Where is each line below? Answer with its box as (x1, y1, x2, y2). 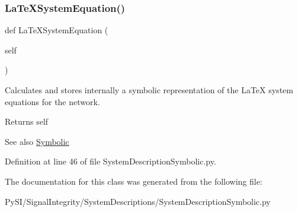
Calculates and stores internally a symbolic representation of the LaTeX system (5, 84, 293, 96)
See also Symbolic (5, 135, 69, 147)
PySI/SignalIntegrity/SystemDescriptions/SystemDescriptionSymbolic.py (5, 195, 271, 207)
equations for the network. (5, 95, 100, 107)
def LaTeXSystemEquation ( (5, 24, 108, 36)
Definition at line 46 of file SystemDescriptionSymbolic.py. (5, 155, 216, 167)
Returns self (5, 115, 49, 128)
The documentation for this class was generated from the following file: (5, 175, 262, 187)
